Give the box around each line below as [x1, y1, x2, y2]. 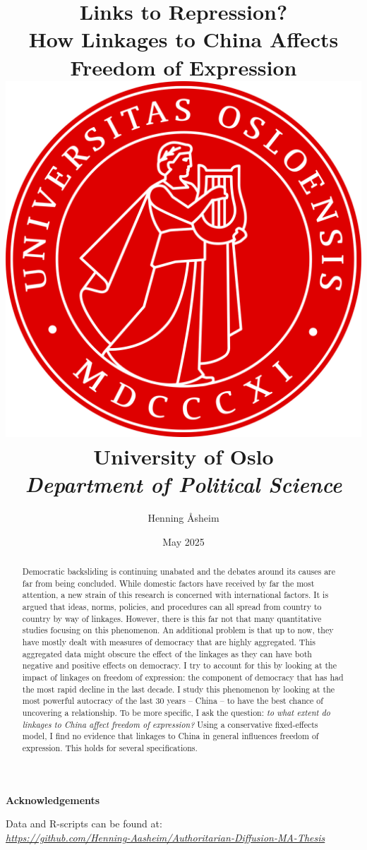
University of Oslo [93, 441, 274, 470]
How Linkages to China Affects [28, 25, 339, 54]
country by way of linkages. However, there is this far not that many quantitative [22, 612, 322, 624]
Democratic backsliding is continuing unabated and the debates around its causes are [22, 565, 336, 577]
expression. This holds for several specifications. [22, 741, 198, 753]
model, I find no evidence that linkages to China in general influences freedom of [22, 730, 319, 742]
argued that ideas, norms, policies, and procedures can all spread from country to [22, 601, 322, 613]
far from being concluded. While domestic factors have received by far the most [22, 577, 315, 589]
